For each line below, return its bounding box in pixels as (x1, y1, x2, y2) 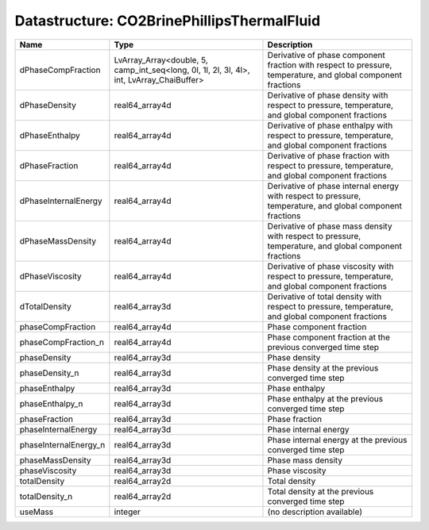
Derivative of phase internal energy (267, 180, 400, 191)
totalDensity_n (19, 490, 73, 501)
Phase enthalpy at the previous (267, 393, 384, 404)
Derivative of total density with (267, 290, 382, 301)
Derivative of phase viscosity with (267, 260, 394, 271)
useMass (19, 506, 54, 517)
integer (114, 506, 141, 517)
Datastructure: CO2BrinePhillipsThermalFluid (14, 12, 321, 29)
